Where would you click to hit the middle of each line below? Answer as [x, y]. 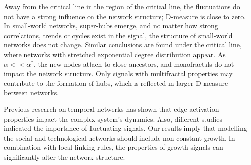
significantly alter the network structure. [65, 156]
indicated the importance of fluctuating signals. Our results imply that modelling [125, 128]
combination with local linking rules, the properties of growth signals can [114, 147]
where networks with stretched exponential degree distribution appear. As [115, 54]
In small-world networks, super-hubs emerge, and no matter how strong [111, 26]
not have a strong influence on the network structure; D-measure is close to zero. [125, 16]
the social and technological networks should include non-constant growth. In [120, 137]
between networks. [32, 93]
